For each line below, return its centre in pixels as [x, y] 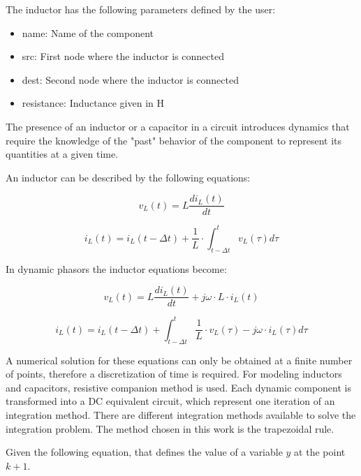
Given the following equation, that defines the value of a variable [144, 452]
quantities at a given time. [62, 154]
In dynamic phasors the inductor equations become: [116, 268]
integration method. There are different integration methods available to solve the [181, 415]
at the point [320, 452]
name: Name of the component [88, 32]
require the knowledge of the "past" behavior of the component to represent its [174, 140]
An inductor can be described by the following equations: [128, 177]
